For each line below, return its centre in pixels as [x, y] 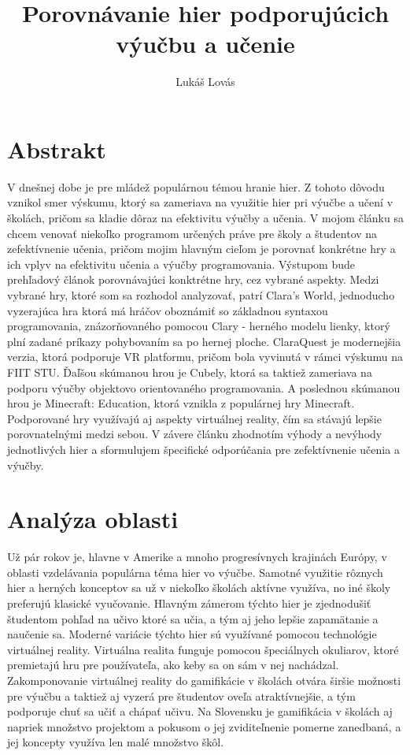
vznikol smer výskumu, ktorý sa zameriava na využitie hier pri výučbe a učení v [200, 202]
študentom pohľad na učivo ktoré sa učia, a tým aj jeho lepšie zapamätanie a [193, 618]
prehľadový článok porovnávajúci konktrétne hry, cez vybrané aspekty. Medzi [193, 279]
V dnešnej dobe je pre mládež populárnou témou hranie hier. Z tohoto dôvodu [196, 186]
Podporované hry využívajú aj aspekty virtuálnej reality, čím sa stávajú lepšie [194, 418]
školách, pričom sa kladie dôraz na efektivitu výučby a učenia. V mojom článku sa [205, 218]
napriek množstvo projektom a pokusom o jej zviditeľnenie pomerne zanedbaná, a [204, 726]
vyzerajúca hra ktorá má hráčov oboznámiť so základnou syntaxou [168, 310]
